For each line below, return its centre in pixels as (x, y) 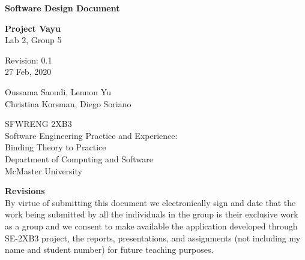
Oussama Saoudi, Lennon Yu (58, 91)
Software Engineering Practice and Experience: (91, 135)
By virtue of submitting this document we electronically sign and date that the (150, 202)
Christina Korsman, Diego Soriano (68, 103)
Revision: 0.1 (29, 60)
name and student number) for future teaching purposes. (109, 250)
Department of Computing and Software (79, 158)
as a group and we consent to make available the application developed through (151, 226)
